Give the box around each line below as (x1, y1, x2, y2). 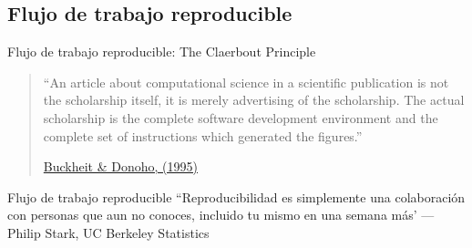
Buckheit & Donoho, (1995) (43, 157, 198, 176)
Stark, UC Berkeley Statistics (45, 222, 210, 242)
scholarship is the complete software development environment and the (43, 108, 438, 127)
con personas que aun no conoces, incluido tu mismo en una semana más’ (7, 205, 417, 224)
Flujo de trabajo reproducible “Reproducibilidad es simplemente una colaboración (7, 187, 466, 206)
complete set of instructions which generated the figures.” (43, 126, 363, 145)
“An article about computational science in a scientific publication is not (43, 72, 449, 91)
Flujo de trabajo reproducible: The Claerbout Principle (7, 42, 316, 61)
